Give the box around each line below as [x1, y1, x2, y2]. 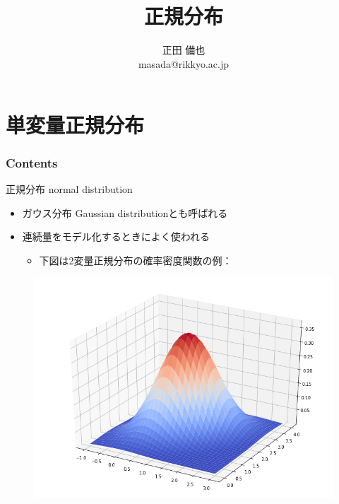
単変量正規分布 [6, 110, 145, 139]
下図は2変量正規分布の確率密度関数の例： [39, 252, 232, 267]
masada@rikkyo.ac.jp [138, 56, 230, 71]
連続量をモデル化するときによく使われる [22, 229, 210, 244]
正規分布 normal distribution [6, 181, 133, 196]
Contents [6, 153, 58, 171]
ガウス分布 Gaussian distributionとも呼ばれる [22, 205, 228, 220]
